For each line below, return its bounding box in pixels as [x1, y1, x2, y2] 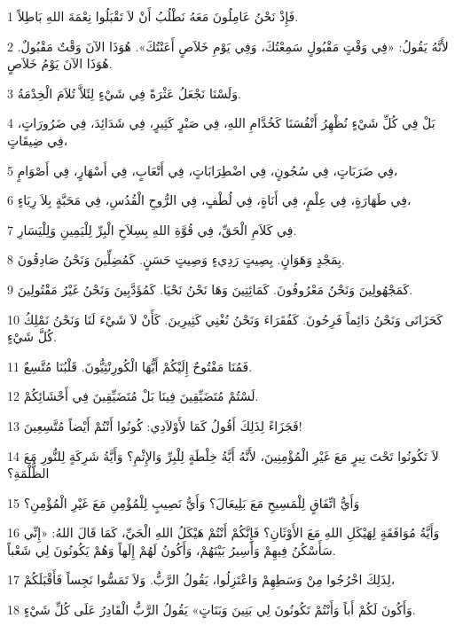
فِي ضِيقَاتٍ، [7, 130, 68, 149]
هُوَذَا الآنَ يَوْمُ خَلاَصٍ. [7, 54, 113, 73]
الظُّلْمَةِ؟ [7, 464, 50, 482]
